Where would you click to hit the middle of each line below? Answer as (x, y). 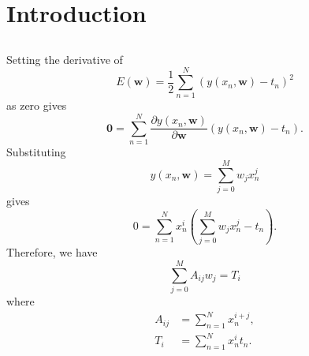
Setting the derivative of (65, 59)
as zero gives (37, 105)
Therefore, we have (52, 252)
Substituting (36, 152)
